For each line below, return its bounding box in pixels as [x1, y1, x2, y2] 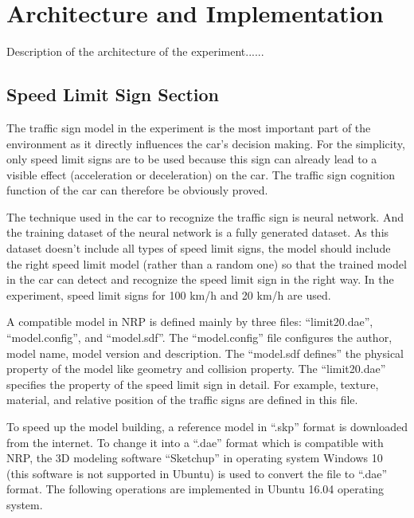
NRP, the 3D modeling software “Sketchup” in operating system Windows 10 [6, 449, 383, 466]
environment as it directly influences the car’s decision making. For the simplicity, [6, 135, 405, 151]
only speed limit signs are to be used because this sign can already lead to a [6, 151, 377, 167]
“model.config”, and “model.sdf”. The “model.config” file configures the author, [6, 329, 393, 346]
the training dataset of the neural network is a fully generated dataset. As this [6, 224, 389, 241]
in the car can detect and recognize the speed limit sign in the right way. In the [6, 271, 394, 288]
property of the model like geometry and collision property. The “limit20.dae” [6, 360, 386, 377]
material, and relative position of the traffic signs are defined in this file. [6, 391, 358, 408]
